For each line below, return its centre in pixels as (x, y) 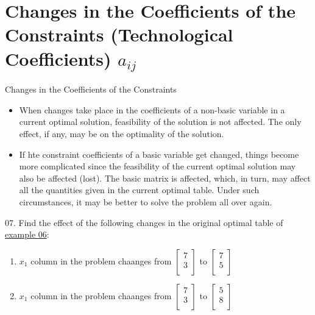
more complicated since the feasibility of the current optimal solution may (157, 166)
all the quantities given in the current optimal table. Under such (139, 190)
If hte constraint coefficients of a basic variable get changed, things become (159, 154)
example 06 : (27, 234)
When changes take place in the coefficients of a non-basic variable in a (152, 109)
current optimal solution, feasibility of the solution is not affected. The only (160, 122)
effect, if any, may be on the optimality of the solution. (122, 133)
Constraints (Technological (119, 34)
